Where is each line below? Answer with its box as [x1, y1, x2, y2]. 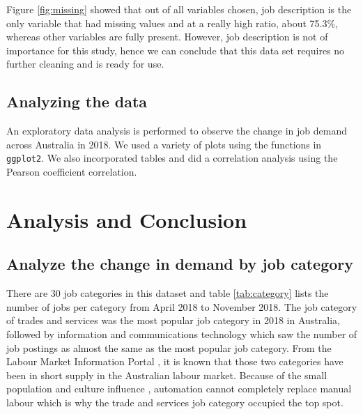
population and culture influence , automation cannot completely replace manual [6, 381, 352, 396]
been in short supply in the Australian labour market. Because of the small [6, 367, 327, 382]
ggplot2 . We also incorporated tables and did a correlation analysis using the [6, 151, 338, 165]
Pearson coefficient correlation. [6, 164, 137, 179]
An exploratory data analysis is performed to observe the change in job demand [6, 123, 347, 138]
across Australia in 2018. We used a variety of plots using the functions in [6, 137, 322, 151]
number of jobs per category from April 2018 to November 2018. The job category [6, 299, 357, 314]
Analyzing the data [6, 91, 148, 112]
